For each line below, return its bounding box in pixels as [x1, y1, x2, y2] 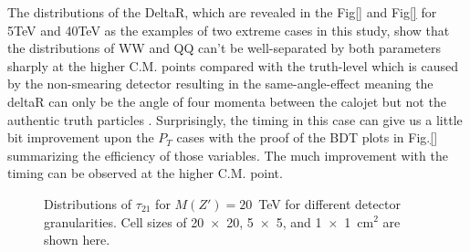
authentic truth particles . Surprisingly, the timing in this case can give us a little [7, 110, 463, 129]
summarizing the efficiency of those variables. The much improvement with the [7, 145, 448, 164]
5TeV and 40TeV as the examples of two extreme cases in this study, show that [7, 20, 450, 39]
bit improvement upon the [7, 128, 154, 147]
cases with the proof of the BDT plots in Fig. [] [176, 128, 438, 147]
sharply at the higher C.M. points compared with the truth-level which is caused [7, 56, 458, 75]
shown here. [44, 230, 110, 249]
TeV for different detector [258, 194, 401, 213]
